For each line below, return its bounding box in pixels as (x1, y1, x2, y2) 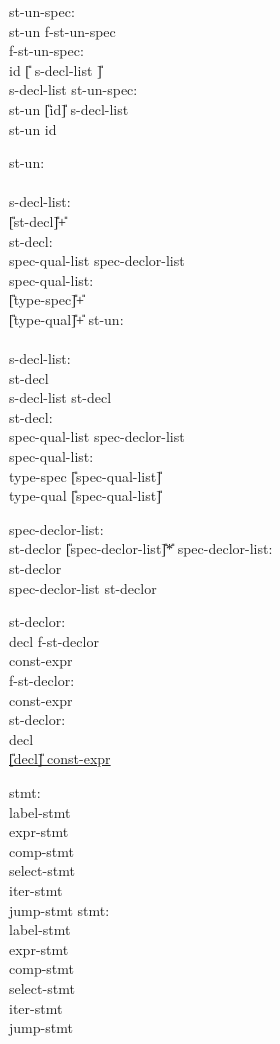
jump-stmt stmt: (9, 899, 110, 920)
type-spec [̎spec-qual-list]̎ (9, 465, 161, 486)
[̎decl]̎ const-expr (9, 748, 111, 769)
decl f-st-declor (9, 630, 99, 651)
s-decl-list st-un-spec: (9, 79, 138, 100)
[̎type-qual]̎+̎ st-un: (9, 308, 124, 329)
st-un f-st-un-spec (9, 20, 116, 41)
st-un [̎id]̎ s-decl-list (9, 98, 129, 119)
